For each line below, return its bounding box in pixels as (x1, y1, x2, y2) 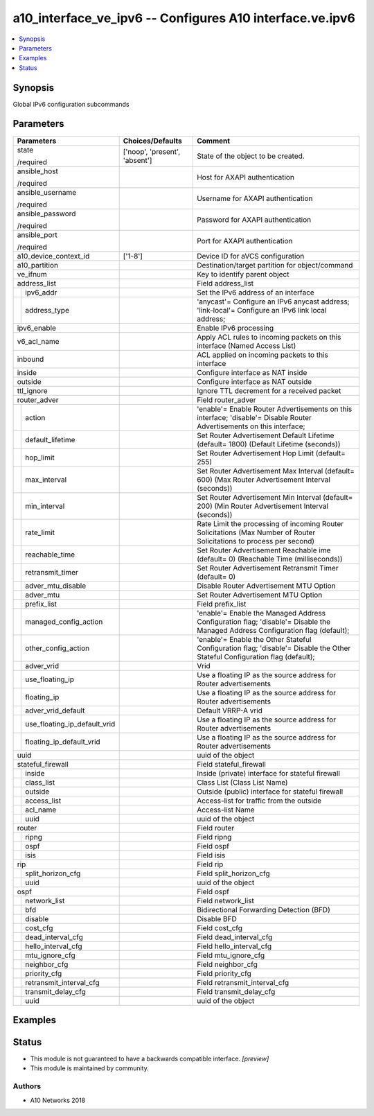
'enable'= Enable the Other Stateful (196, 634, 312, 644)
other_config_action (25, 643, 90, 653)
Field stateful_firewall (196, 759, 266, 769)
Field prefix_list (196, 599, 247, 609)
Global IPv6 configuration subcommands (12, 100, 130, 108)
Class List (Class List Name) (196, 777, 288, 787)
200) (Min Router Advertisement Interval (196, 501, 329, 511)
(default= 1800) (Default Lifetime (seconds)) (196, 439, 341, 448)
